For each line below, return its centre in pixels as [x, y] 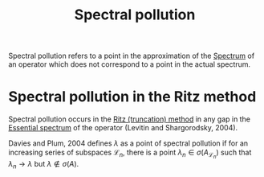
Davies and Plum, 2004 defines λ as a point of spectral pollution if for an [128, 143]
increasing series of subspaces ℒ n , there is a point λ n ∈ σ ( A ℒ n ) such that [130, 154]
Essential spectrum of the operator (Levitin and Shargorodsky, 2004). [123, 128]
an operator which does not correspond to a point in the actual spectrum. [130, 64]
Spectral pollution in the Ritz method [132, 97]
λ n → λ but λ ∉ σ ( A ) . [44, 165]
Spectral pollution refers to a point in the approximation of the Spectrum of [132, 56]
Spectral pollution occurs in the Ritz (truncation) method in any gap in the [130, 119]
